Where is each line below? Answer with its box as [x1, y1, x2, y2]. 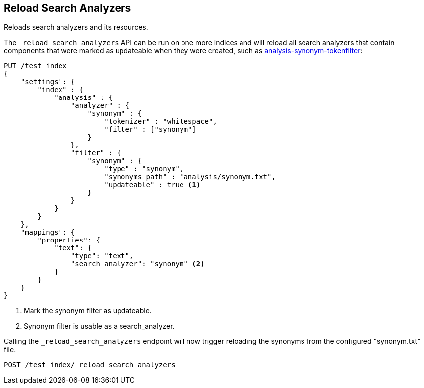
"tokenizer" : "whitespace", [104, 117, 217, 126]
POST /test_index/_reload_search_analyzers [4, 361, 176, 369]
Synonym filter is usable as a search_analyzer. [24, 322, 175, 331]
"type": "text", [70, 252, 134, 260]
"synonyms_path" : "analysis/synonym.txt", [104, 173, 276, 181]
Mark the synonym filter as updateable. [24, 306, 152, 315]
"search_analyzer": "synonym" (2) [70, 260, 205, 268]
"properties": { [37, 236, 100, 244]
